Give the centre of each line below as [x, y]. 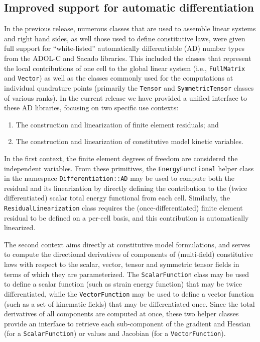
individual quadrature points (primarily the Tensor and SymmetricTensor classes [129, 87]
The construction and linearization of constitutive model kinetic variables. [129, 141]
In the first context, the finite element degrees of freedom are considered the [121, 158]
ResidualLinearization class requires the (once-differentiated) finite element [123, 208]
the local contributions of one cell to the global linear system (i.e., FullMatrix [125, 68]
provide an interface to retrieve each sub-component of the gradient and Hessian [127, 323]
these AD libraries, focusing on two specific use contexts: [91, 108]
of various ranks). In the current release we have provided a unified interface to [125, 97]
